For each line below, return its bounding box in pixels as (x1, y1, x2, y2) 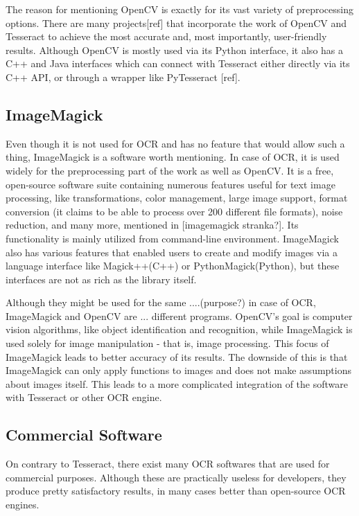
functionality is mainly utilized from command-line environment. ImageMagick (6, 231, 339, 245)
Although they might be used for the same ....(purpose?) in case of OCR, (6, 295, 316, 310)
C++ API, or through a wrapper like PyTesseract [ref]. (6, 69, 240, 84)
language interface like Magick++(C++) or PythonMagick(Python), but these (6, 258, 340, 273)
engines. (6, 497, 40, 512)
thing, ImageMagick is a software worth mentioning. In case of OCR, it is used (6, 150, 340, 164)
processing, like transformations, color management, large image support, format (6, 190, 348, 205)
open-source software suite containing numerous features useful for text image (6, 177, 335, 191)
